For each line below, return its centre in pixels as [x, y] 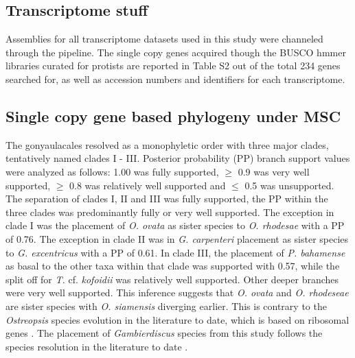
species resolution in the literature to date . [97, 346]
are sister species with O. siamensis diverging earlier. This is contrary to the [166, 306]
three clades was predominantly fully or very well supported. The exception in [170, 212]
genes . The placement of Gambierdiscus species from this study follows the [164, 333]
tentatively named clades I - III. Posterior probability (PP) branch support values [178, 158]
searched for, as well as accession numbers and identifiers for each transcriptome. [175, 79]
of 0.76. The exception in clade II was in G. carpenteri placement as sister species [177, 238]
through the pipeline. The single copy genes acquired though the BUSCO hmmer [176, 52]
